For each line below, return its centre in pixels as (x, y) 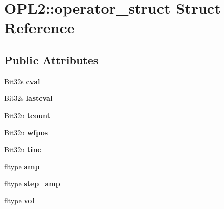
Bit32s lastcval (28, 98)
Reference (39, 28)
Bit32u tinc (23, 149)
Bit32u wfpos (26, 132)
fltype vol (19, 200)
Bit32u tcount (27, 115)
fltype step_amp (32, 183)
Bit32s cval (22, 81)
